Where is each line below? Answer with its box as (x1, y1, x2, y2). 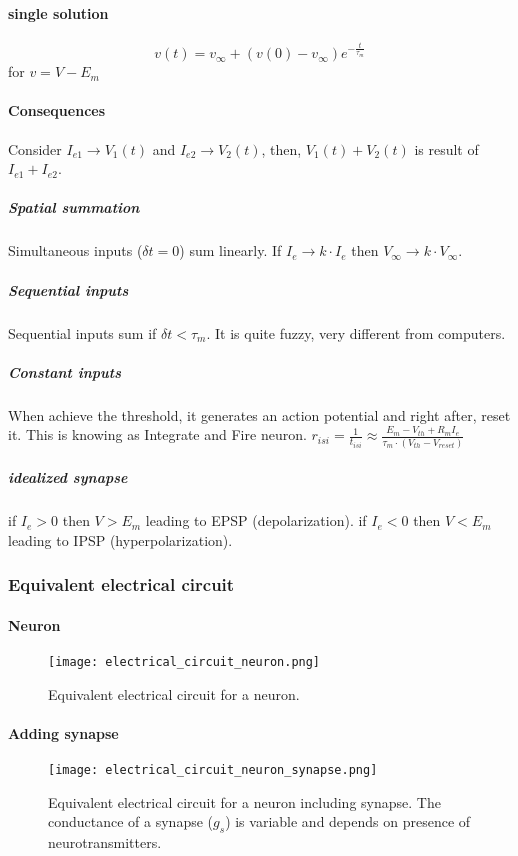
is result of (414, 138, 479, 159)
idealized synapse (8, 467, 128, 488)
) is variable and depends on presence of (225, 811, 471, 832)
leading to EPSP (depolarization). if (145, 510, 367, 531)
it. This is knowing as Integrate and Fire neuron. (8, 424, 307, 445)
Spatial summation (8, 197, 140, 218)
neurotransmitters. (48, 832, 162, 853)
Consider (8, 138, 62, 159)
